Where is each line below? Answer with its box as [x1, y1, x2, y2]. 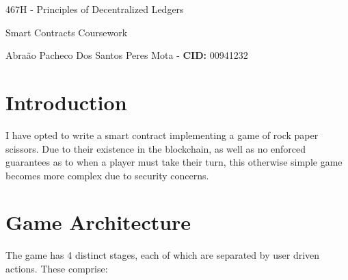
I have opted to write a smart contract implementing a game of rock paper [5, 127, 319, 142]
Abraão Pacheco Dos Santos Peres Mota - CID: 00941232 [5, 48, 248, 62]
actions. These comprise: [5, 262, 108, 275]
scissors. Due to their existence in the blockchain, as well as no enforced [5, 141, 306, 155]
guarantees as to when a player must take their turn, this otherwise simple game [5, 155, 343, 169]
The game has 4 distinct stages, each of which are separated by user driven [5, 248, 320, 262]
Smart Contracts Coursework [5, 25, 128, 39]
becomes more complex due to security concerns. [5, 168, 209, 182]
